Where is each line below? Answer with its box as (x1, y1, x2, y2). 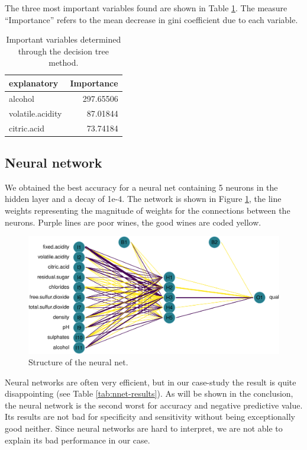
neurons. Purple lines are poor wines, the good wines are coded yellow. (5, 216, 261, 228)
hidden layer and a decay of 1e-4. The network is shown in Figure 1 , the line (5, 192, 282, 205)
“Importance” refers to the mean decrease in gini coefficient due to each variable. (5, 13, 298, 25)
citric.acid (9, 121, 44, 134)
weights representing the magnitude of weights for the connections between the (5, 204, 290, 216)
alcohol (9, 92, 34, 104)
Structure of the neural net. (28, 356, 128, 368)
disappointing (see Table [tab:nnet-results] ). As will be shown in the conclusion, (5, 387, 293, 400)
